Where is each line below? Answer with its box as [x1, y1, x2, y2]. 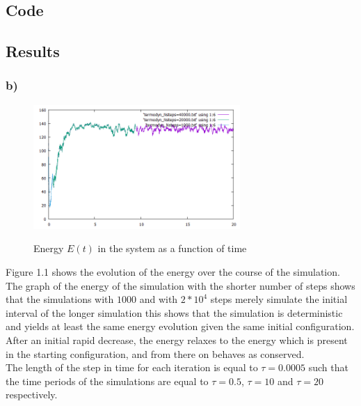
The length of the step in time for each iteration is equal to [6, 360, 258, 375]
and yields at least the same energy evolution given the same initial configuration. [6, 319, 355, 334]
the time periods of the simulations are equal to [6, 373, 209, 388]
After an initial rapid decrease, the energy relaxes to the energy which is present [6, 333, 348, 348]
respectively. [6, 387, 58, 402]
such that [308, 360, 348, 375]
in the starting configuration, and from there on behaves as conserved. [6, 346, 305, 361]
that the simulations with [6, 292, 114, 306]
